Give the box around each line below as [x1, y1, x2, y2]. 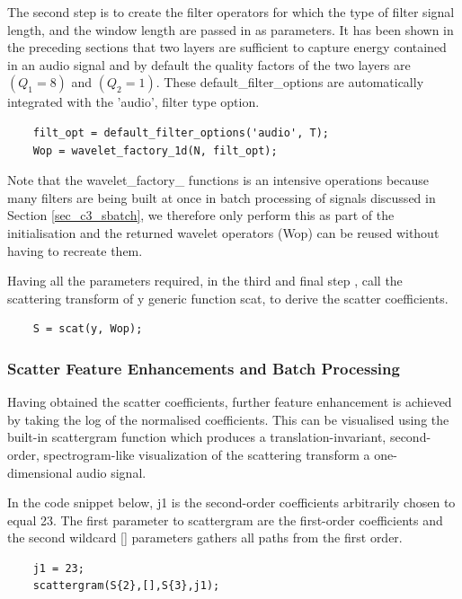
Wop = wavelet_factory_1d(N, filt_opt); [32, 144, 278, 157]
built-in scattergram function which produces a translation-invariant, [7, 427, 386, 446]
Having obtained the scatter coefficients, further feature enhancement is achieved [7, 392, 452, 411]
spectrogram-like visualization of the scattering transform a [43, 445, 370, 463]
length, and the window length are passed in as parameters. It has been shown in [7, 20, 454, 39]
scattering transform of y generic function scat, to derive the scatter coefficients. [7, 288, 449, 307]
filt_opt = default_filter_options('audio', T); [32, 126, 329, 139]
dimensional [7, 462, 73, 481]
